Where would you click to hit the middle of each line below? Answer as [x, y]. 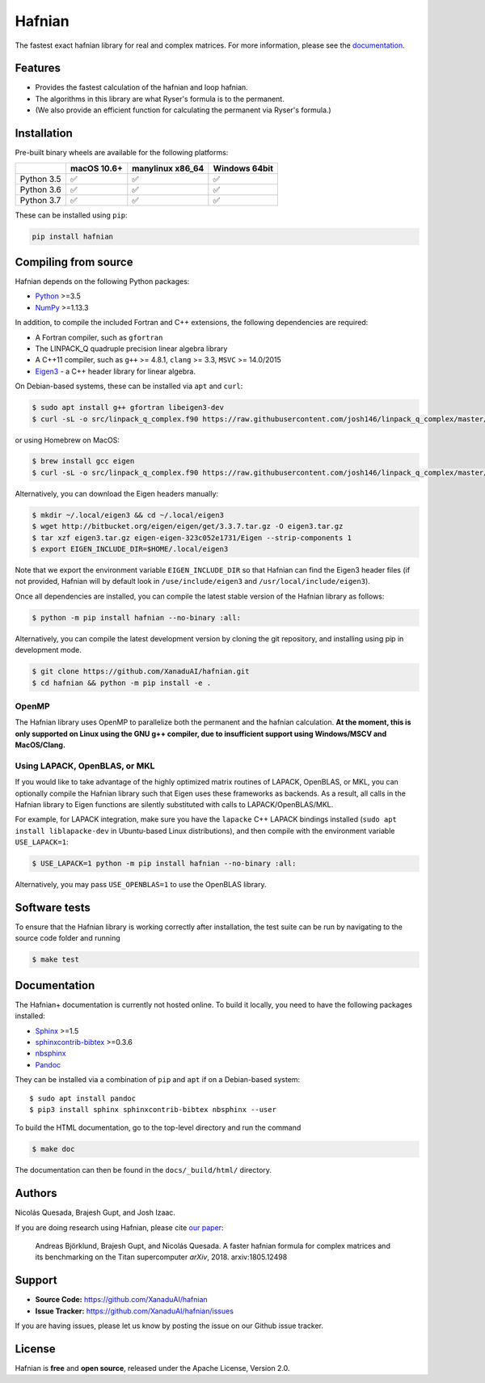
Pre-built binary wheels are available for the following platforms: [122, 153]
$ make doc [53, 1149]
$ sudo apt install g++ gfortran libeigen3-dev [128, 408]
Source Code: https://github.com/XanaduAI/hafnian [121, 1300]
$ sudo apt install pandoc [83, 1098]
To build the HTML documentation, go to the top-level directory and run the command [158, 1127]
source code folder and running [67, 938]
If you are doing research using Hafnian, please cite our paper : [119, 1227]
